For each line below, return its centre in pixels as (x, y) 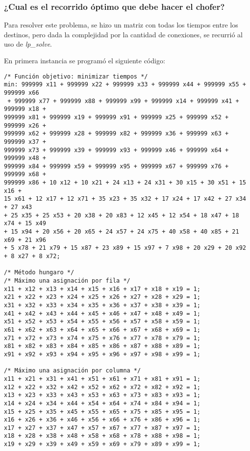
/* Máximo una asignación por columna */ (73, 371)
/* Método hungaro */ (39, 273)
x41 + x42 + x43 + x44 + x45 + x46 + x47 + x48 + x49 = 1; (102, 313)
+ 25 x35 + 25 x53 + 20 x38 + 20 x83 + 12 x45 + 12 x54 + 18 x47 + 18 (122, 215)
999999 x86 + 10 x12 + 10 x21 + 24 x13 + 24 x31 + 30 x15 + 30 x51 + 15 (125, 183)
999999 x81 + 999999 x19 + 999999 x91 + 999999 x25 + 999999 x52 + (116, 117)
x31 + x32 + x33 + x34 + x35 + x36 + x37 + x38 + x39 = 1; (102, 305)
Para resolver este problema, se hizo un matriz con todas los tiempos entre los (121, 25)
